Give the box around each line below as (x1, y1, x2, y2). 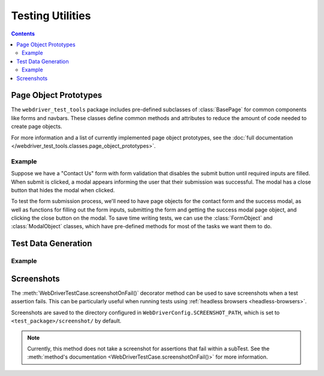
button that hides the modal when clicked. (11, 186, 115, 193)
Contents (11, 30, 35, 37)
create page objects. (11, 123, 62, 130)
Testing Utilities (11, 9, 91, 22)
